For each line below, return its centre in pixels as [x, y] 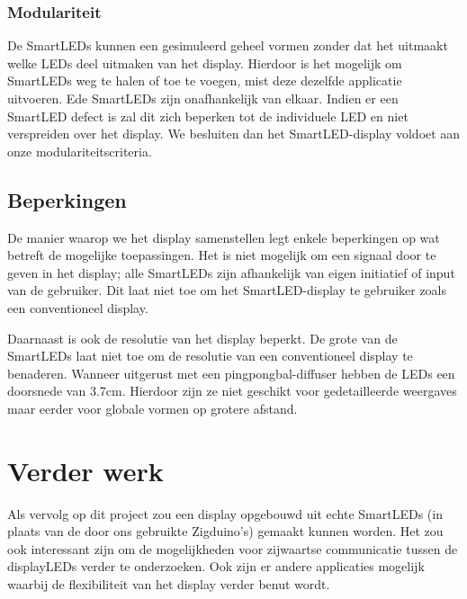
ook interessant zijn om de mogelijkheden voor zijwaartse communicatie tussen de [233, 548]
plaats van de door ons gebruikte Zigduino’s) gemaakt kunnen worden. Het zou [225, 531]
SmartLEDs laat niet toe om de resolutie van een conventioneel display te [210, 356]
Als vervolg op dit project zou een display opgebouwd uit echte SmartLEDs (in [225, 513]
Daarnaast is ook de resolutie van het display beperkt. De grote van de [202, 338]
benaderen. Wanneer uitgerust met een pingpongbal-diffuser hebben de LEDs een [231, 373]
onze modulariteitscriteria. [80, 151]
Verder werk [85, 470]
